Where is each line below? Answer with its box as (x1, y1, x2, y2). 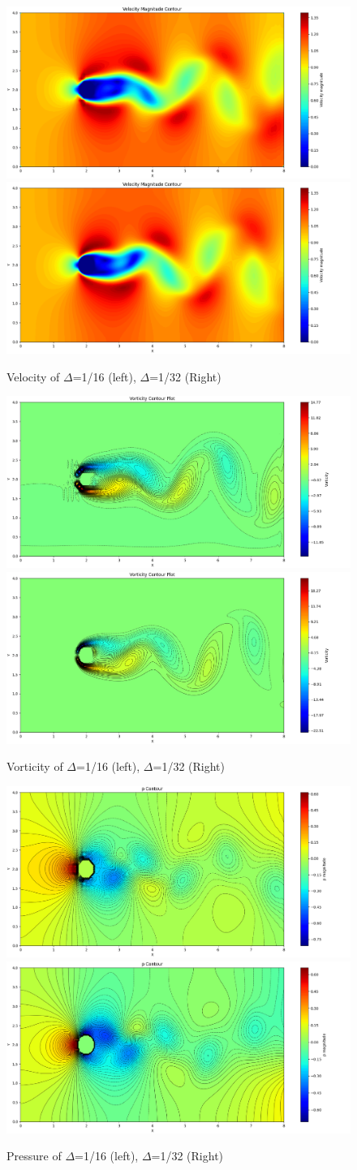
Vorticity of (6, 758, 63, 775)
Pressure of (6, 1147, 62, 1164)
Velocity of (6, 368, 60, 385)
